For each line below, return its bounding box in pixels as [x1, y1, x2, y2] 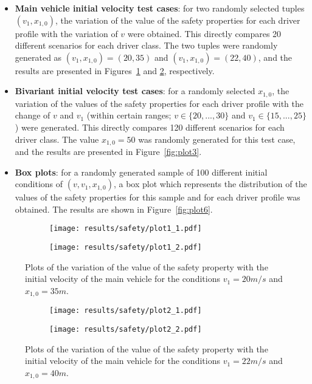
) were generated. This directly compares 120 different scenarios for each [15, 121, 285, 134]
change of [15, 109, 50, 122]
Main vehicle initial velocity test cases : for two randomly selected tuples [15, 2, 305, 14]
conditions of [15, 177, 63, 190]
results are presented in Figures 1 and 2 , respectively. [15, 64, 215, 77]
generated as [15, 50, 62, 63]
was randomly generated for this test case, [138, 132, 296, 145]
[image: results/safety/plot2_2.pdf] [49, 325, 202, 334]
